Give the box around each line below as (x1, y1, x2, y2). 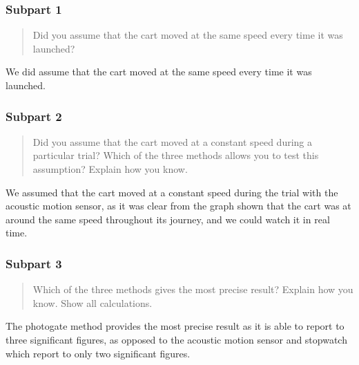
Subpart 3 (6, 254, 62, 272)
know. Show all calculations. (32, 295, 153, 310)
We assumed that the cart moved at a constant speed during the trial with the (6, 185, 338, 199)
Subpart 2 (6, 107, 62, 124)
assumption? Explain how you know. (32, 162, 188, 176)
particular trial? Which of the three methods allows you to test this (32, 148, 319, 162)
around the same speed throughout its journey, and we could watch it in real (6, 212, 330, 226)
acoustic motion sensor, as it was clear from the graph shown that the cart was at (6, 198, 351, 213)
